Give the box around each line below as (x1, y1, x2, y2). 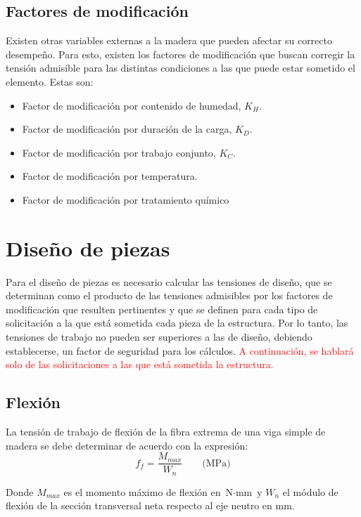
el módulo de (282, 484, 338, 499)
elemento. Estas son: (6, 74, 94, 89)
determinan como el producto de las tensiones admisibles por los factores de (6, 288, 333, 303)
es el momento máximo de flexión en (63, 484, 221, 499)
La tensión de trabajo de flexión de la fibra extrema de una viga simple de (6, 424, 326, 439)
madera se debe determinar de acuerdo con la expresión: (6, 438, 248, 452)
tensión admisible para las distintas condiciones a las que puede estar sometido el (6, 60, 355, 75)
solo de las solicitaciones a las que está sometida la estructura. (6, 357, 274, 372)
